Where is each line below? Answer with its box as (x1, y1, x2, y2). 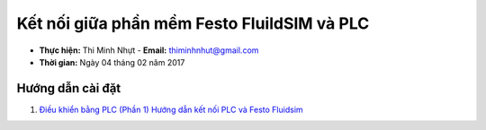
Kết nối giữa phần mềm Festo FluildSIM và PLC (16, 13, 370, 33)
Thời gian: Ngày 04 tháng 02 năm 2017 (39, 56, 185, 67)
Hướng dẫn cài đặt (16, 81, 121, 96)
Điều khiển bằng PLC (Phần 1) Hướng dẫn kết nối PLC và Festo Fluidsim (39, 104, 303, 115)
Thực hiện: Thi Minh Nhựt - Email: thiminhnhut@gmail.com (39, 45, 259, 56)
